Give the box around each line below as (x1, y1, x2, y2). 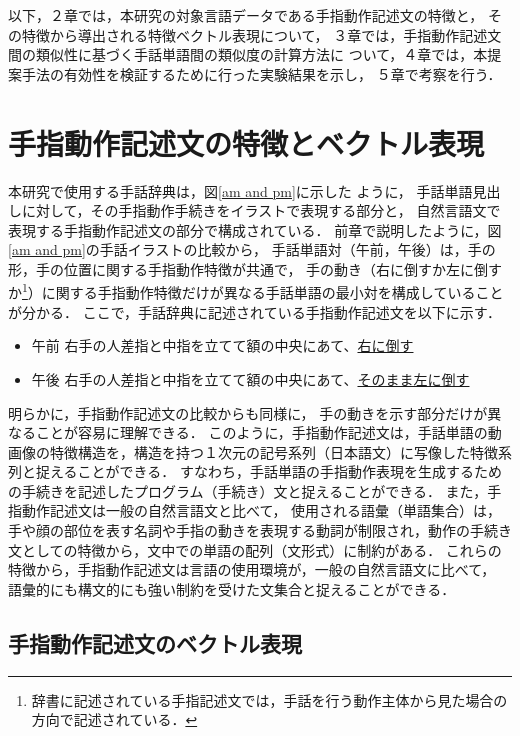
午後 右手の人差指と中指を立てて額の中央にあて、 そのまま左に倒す (31, 368, 470, 389)
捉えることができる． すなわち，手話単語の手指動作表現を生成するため (35, 461, 502, 482)
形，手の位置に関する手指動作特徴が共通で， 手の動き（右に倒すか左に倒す (8, 258, 503, 279)
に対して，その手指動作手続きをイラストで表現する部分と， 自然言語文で (21, 200, 501, 221)
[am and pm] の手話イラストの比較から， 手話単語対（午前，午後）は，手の (8, 239, 496, 260)
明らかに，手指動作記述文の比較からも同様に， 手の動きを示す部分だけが (8, 402, 488, 423)
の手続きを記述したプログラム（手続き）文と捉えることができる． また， (8, 480, 488, 501)
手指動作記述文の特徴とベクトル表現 (8, 122, 485, 163)
